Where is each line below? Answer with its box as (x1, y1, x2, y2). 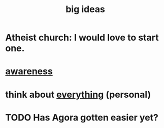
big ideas (65, 4, 105, 15)
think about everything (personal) (5, 89, 151, 100)
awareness (5, 66, 53, 77)
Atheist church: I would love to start (5, 32, 159, 43)
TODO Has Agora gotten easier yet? (5, 112, 159, 123)
